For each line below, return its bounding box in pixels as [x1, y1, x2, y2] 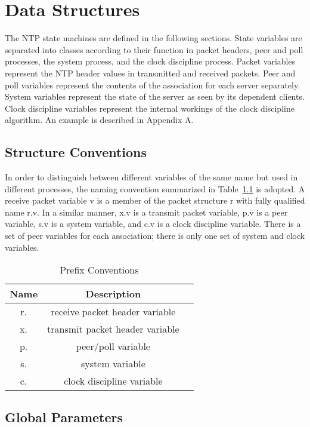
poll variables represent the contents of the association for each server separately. [5, 78, 300, 91]
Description [85, 287, 141, 301]
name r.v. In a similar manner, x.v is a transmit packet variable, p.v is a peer [5, 205, 288, 218]
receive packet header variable [51, 305, 176, 319]
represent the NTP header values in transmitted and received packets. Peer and [5, 66, 296, 79]
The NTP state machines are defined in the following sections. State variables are [5, 32, 302, 44]
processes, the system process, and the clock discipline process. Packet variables [5, 55, 296, 67]
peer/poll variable [76, 339, 150, 354]
